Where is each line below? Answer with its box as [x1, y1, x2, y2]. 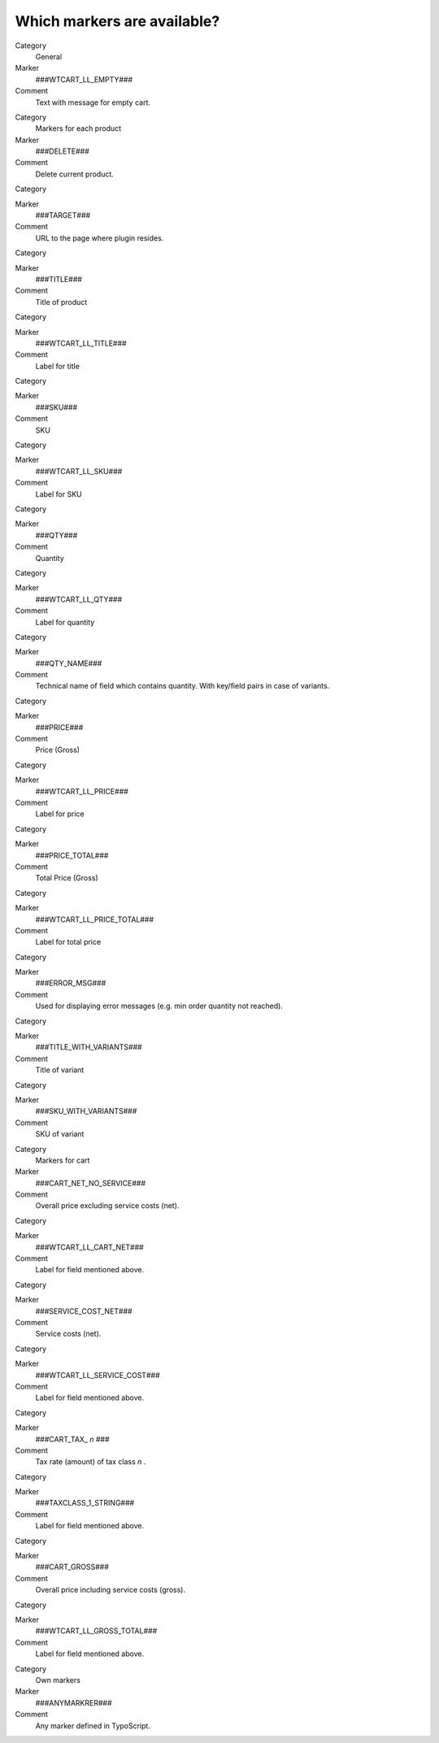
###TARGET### [35, 211, 91, 220]
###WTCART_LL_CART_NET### [35, 1242, 144, 1252]
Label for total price [35, 937, 102, 947]
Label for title [35, 361, 80, 371]
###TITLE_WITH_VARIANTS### [35, 1042, 142, 1052]
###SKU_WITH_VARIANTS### [35, 1106, 137, 1116]
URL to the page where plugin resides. [35, 233, 164, 243]
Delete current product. [35, 169, 114, 179]
